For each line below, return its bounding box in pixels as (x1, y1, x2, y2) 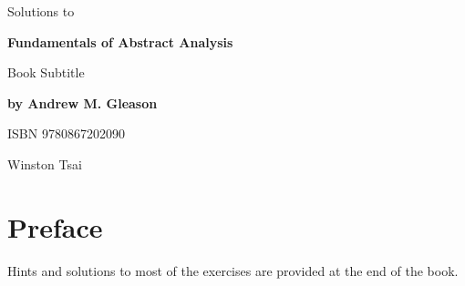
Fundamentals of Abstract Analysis (7, 32, 233, 51)
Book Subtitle (7, 63, 85, 82)
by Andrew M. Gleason (7, 93, 158, 112)
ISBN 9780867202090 (7, 124, 125, 143)
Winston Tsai (7, 154, 82, 173)
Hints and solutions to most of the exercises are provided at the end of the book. (7, 260, 459, 280)
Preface (7, 208, 103, 245)
